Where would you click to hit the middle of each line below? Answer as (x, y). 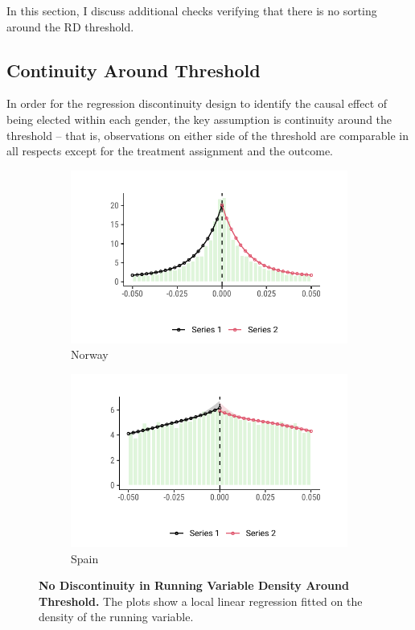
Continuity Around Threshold (134, 70)
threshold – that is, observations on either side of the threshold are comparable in (208, 135)
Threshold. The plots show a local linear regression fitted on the (201, 601)
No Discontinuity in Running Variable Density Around (194, 585)
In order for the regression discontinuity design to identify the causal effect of (197, 103)
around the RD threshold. (70, 26)
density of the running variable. (116, 617)
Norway (90, 354)
